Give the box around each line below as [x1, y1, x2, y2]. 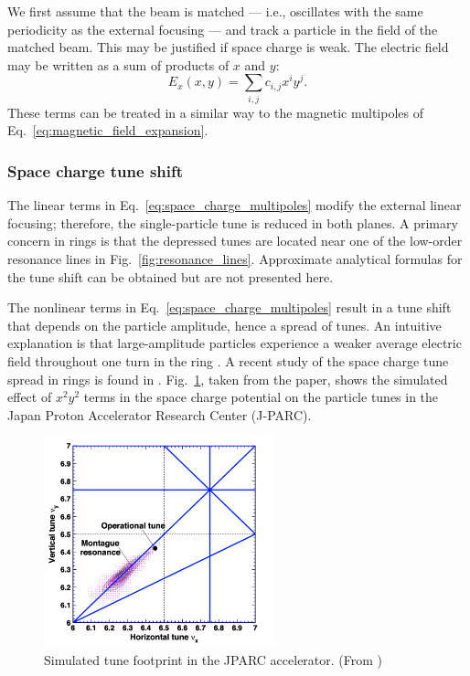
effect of [7, 387, 52, 407]
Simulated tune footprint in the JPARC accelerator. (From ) [44, 650, 383, 669]
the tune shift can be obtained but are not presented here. [7, 267, 334, 286]
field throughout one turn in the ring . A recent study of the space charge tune [7, 351, 449, 370]
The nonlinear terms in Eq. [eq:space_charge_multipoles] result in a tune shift [7, 298, 452, 317]
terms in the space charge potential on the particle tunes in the [83, 387, 439, 407]
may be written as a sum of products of [7, 55, 230, 74]
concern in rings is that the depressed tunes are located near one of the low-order [7, 231, 463, 250]
